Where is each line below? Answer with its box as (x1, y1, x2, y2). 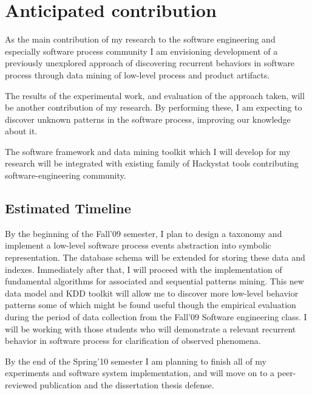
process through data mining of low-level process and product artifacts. (5, 68, 270, 81)
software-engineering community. (5, 169, 126, 182)
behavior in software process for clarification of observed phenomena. (5, 334, 261, 347)
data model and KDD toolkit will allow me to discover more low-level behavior (5, 286, 299, 299)
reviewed (5, 378, 37, 391)
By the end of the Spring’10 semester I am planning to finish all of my (5, 354, 267, 367)
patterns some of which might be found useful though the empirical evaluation (5, 298, 296, 311)
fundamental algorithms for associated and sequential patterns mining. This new (5, 275, 304, 287)
